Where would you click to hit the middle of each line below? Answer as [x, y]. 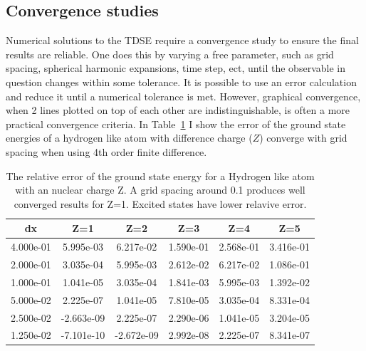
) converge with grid [303, 138]
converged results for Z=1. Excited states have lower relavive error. [160, 203]
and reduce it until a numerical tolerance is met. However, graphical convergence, [183, 96]
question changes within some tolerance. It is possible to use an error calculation [181, 82]
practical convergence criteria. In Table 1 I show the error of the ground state [176, 124]
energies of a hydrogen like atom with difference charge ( [129, 138]
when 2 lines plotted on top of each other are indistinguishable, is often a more [178, 110]
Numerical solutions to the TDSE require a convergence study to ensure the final [182, 40]
